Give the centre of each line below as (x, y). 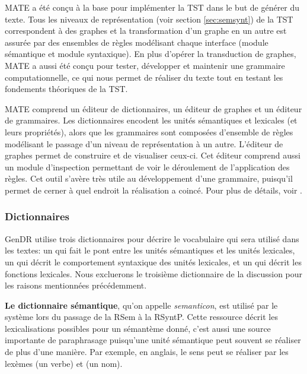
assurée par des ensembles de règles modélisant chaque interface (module (137, 42)
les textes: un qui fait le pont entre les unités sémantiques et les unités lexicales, (150, 250)
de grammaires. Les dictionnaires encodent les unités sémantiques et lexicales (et (151, 120)
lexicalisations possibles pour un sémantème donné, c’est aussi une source (138, 328)
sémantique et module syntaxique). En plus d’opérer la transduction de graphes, (151, 54)
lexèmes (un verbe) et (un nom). (64, 363)
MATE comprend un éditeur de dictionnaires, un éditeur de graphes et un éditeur (153, 108)
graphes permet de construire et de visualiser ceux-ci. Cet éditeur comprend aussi (153, 155)
